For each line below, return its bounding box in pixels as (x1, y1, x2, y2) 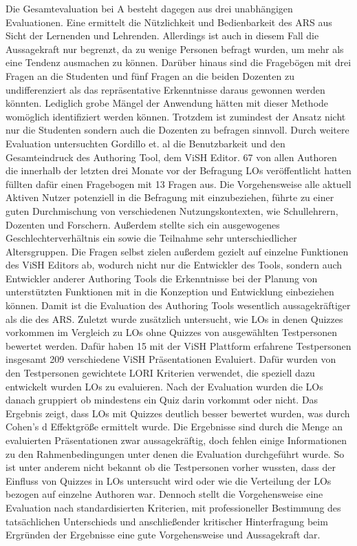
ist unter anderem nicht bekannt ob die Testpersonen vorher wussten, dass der (6, 460, 336, 474)
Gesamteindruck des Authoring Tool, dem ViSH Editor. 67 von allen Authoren (6, 149, 337, 164)
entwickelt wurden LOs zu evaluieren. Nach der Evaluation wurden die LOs (6, 379, 323, 393)
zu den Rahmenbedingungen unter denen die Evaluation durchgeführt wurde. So (6, 446, 345, 461)
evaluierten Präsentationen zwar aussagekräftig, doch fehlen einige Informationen (6, 433, 347, 447)
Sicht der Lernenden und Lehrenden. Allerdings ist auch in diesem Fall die (6, 28, 319, 43)
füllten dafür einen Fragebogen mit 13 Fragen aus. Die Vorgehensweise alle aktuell (6, 176, 351, 191)
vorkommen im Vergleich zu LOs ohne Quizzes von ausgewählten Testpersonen (6, 325, 338, 339)
